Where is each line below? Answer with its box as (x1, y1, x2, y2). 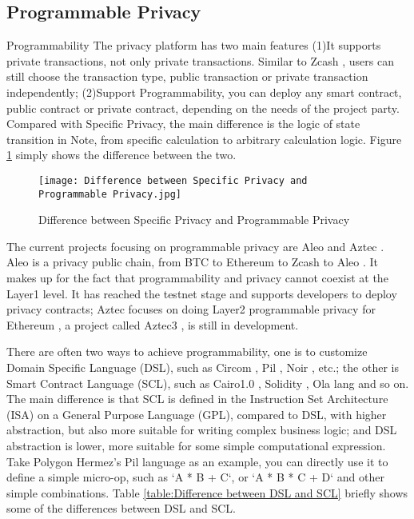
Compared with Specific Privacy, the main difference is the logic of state (6, 115, 360, 132)
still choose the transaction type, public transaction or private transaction (6, 68, 368, 85)
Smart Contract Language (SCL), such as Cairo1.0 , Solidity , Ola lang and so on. (6, 374, 409, 391)
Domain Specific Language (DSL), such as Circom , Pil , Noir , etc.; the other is (6, 359, 399, 376)
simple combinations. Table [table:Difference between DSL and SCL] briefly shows (6, 484, 408, 501)
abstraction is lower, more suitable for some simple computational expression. (6, 437, 386, 453)
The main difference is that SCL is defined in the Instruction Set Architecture (6, 390, 388, 407)
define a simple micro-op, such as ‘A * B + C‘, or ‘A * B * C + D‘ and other (6, 469, 384, 485)
